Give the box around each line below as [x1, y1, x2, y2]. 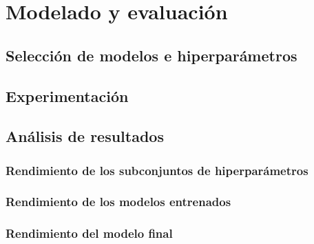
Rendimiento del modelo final [6, 225, 173, 242]
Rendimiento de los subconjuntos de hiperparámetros [6, 161, 308, 179]
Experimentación [6, 85, 129, 106]
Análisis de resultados [6, 125, 164, 147]
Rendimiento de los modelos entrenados [6, 193, 231, 210]
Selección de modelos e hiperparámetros [6, 44, 297, 65]
